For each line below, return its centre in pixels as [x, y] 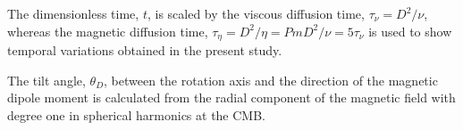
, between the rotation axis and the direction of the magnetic [271, 80]
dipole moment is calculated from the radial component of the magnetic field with [231, 97]
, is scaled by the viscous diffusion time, [256, 13]
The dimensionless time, [73, 13]
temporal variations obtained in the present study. [145, 50]
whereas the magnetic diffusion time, [108, 31]
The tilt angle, [46, 80]
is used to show [410, 31]
